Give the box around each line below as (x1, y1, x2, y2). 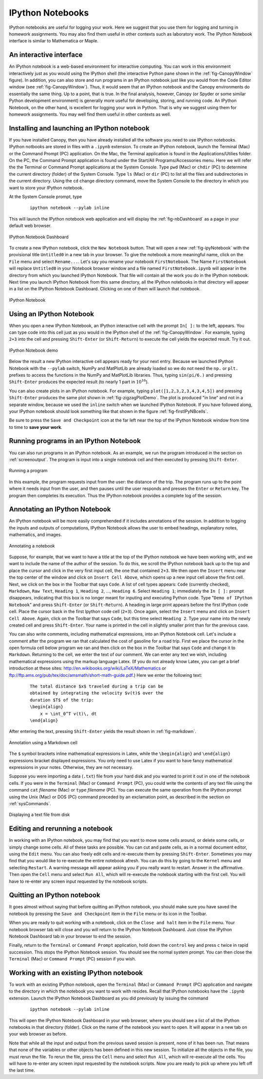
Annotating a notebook (9, 543, 55, 549)
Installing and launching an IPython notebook (9, 124, 150, 132)
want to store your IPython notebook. (9, 184, 84, 190)
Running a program (9, 468, 48, 473)
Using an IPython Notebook (9, 310, 94, 318)
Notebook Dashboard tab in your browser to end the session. (9, 934, 131, 939)
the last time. (9, 1067, 35, 1073)
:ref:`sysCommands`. (9, 800, 51, 806)
